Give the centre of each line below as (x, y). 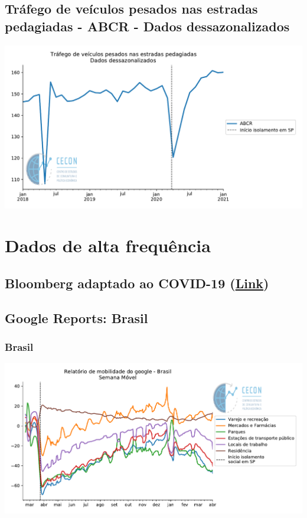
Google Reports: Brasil (76, 317)
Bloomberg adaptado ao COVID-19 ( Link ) (137, 283)
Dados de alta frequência (108, 245)
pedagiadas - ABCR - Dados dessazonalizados (147, 26)
